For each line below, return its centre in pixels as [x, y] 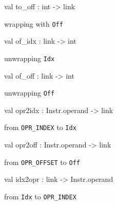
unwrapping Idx [30, 58]
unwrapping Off [30, 93]
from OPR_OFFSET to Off [42, 162]
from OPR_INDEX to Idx [40, 127]
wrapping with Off [34, 23]
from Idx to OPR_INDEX [40, 196]
